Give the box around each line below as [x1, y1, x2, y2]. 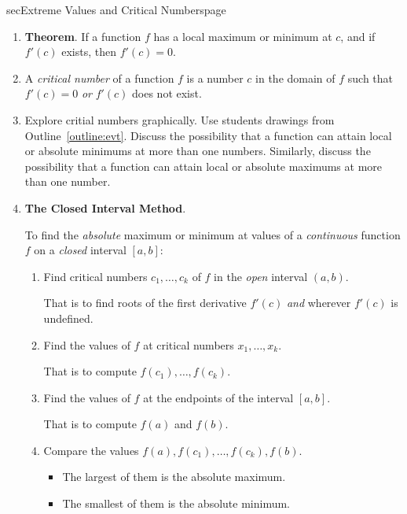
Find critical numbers [43, 268, 148, 284]
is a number [186, 69, 244, 86]
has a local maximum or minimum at [153, 28, 332, 44]
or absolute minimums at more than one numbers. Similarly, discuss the [24, 142, 371, 159]
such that [347, 69, 394, 86]
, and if [340, 28, 376, 44]
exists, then [61, 43, 116, 60]
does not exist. [132, 85, 202, 102]
